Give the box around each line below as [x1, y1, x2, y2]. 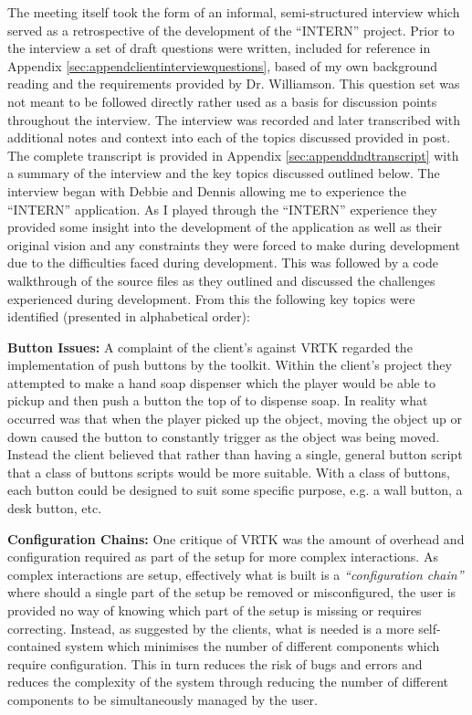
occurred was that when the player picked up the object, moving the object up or [7, 409, 463, 428]
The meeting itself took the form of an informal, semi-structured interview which [7, 3, 460, 21]
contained [7, 636, 61, 656]
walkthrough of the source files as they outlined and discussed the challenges [7, 270, 435, 289]
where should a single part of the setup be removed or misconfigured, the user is [7, 583, 456, 602]
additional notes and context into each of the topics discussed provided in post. [7, 128, 451, 147]
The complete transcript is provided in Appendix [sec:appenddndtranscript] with [7, 145, 459, 164]
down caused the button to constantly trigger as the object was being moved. [7, 426, 440, 446]
